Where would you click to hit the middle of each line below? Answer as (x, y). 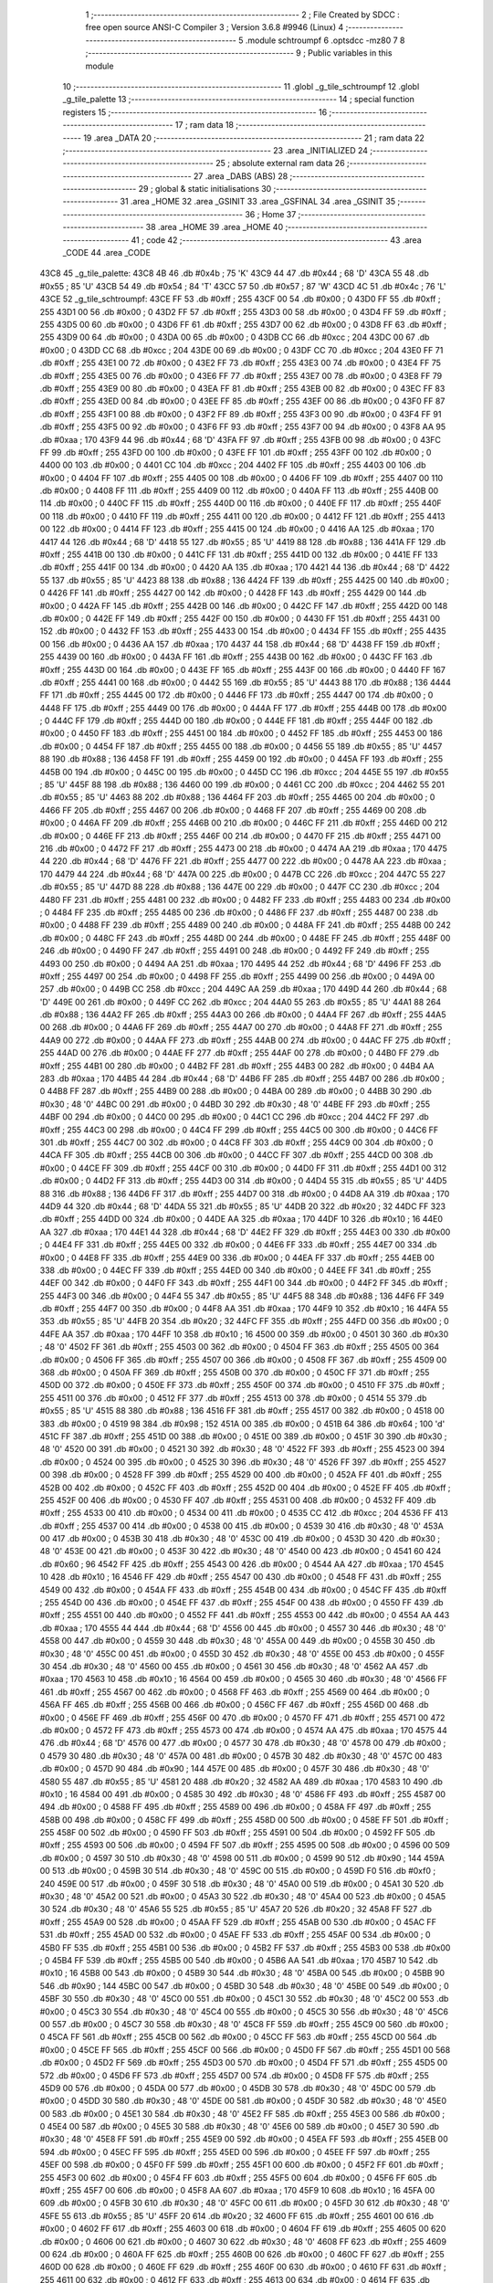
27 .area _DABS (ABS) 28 (241, 176)
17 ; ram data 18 (205, 125)
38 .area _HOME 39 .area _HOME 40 (214, 227)
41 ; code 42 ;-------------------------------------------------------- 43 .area (276, 240)
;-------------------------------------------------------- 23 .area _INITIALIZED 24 (215, 150)
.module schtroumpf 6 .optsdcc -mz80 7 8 (325, 40)
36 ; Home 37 (271, 214)
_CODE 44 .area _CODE (106, 253)
